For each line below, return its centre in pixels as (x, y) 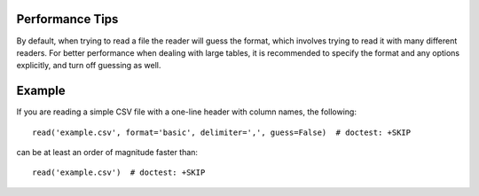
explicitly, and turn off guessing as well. (89, 66)
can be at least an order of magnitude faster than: (107, 152)
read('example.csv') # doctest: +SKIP (119, 172)
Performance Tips (67, 19)
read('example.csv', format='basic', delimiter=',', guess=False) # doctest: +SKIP (222, 132)
